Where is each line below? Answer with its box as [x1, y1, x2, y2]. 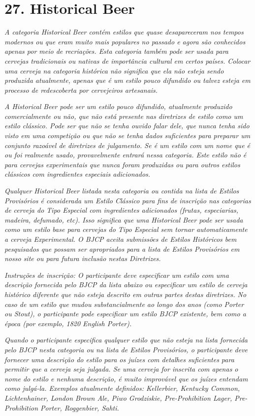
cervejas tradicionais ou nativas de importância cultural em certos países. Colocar [4, 55, 251, 66]
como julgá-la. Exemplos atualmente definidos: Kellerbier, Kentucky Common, [4, 383, 240, 393]
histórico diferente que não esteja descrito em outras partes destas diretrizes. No [4, 289, 247, 299]
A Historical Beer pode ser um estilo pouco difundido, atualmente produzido [4, 101, 232, 112]
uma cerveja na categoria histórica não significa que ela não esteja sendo [4, 65, 224, 76]
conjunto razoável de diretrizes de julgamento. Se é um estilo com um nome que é [4, 140, 251, 150]
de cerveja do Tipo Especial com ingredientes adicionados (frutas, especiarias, [4, 205, 239, 215]
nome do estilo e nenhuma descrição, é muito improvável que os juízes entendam [4, 373, 248, 383]
